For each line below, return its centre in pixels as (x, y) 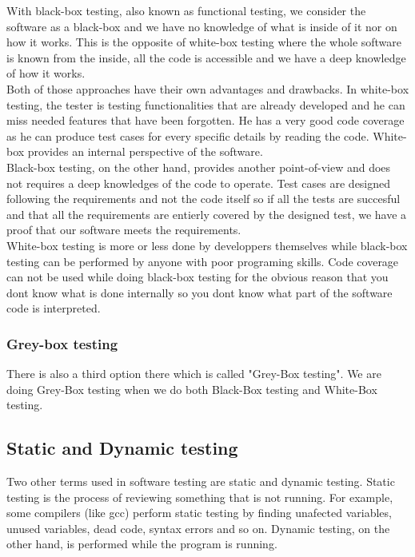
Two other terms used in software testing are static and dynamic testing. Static (201, 481)
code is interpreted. (54, 308)
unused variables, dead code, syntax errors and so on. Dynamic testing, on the (198, 528)
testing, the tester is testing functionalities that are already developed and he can (206, 104)
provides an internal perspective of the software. (145, 151)
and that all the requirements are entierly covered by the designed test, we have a (207, 214)
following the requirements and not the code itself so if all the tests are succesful (204, 199)
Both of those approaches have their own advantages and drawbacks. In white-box (208, 88)
